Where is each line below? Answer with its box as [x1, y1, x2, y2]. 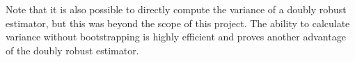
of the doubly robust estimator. [6, 42, 139, 57]
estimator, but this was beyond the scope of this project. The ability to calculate [6, 15, 350, 30]
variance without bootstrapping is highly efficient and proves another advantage [6, 29, 346, 44]
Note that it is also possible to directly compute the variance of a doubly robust [6, 2, 347, 16]
